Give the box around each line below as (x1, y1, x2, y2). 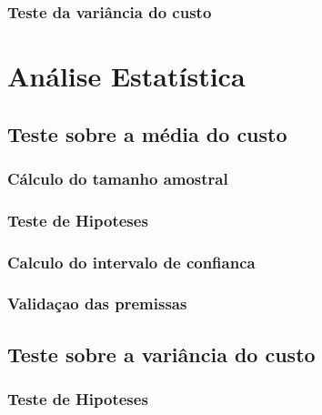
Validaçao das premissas (7, 292, 187, 315)
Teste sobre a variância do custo (7, 339, 316, 368)
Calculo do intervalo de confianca (7, 250, 256, 273)
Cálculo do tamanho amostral (7, 167, 228, 189)
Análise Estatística (7, 57, 246, 95)
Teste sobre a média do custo (7, 119, 287, 147)
